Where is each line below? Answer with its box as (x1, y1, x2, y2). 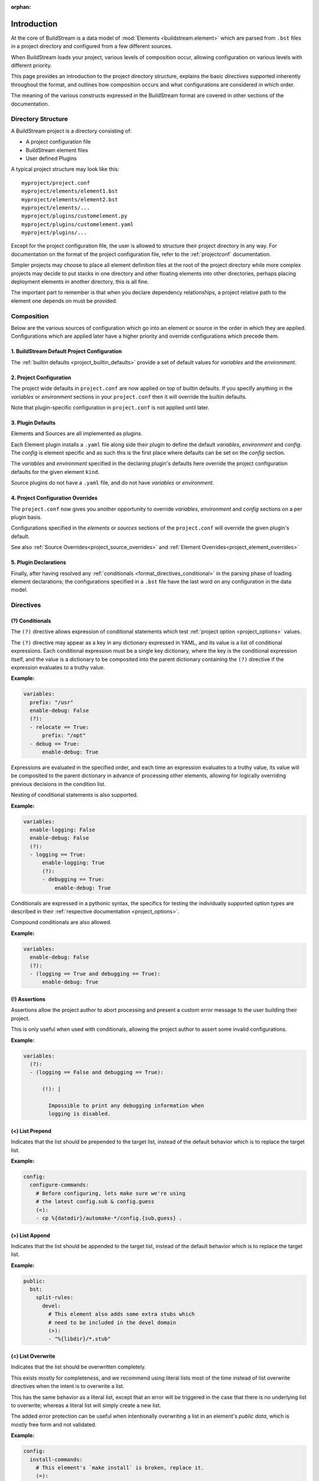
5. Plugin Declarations (11, 559, 66, 566)
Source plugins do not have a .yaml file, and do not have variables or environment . (11, 479, 214, 486)
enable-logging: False (30, 826, 96, 833)
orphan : (11, 4, 31, 10)
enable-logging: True (42, 860, 105, 866)
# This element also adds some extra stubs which (48, 1311, 195, 1317)
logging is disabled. (48, 1111, 111, 1117)
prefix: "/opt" (42, 732, 86, 739)
